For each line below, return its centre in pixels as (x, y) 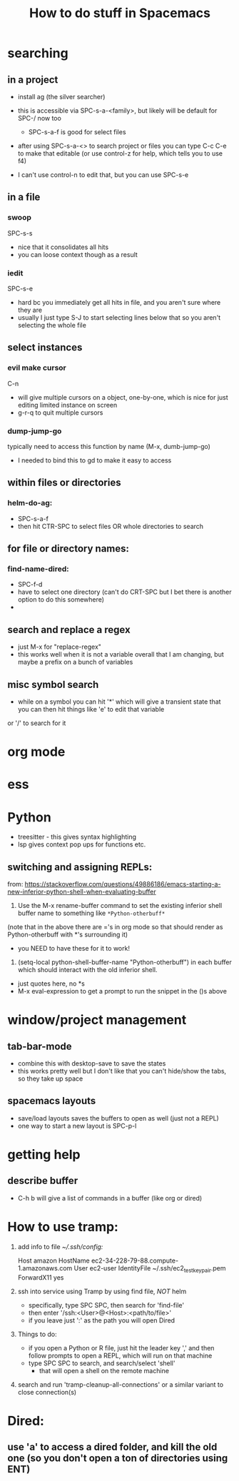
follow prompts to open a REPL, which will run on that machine (120, 1355)
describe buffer (43, 1181)
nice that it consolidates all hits (63, 247)
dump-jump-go (35, 431)
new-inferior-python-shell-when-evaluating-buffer (82, 892)
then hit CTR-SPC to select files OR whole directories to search (111, 526)
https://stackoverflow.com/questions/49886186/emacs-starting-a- (123, 884)
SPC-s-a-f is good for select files (77, 132)
